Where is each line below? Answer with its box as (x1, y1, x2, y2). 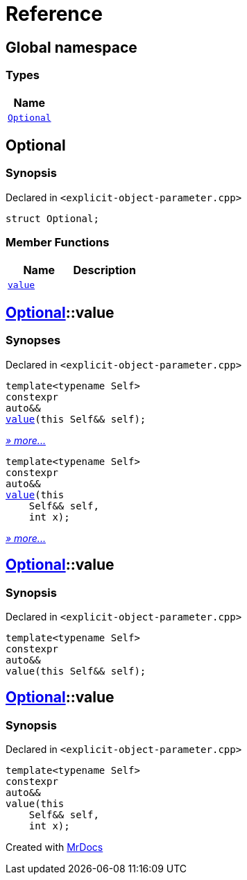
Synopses (6, 333, 61, 348)
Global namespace (6, 38, 137, 56)
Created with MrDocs (6, 841, 103, 854)
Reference (6, 2, 103, 26)
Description (73, 262, 136, 277)
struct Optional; (6, 212, 99, 224)
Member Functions (6, 235, 110, 250)
